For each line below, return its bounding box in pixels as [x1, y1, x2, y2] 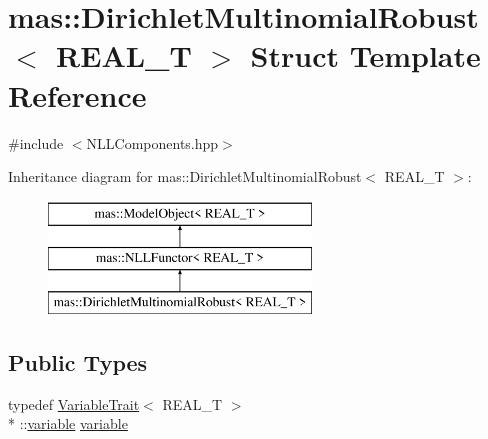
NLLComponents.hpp [86, 132, 219, 153]
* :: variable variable [8, 413, 128, 434]
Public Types [8, 347, 148, 378]
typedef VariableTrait [8, 393, 140, 414]
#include [8, 132, 64, 153]
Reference [8, 74, 147, 115]
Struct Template [250, 35, 481, 76]
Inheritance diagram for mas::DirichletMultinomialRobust [8, 166, 362, 187]
